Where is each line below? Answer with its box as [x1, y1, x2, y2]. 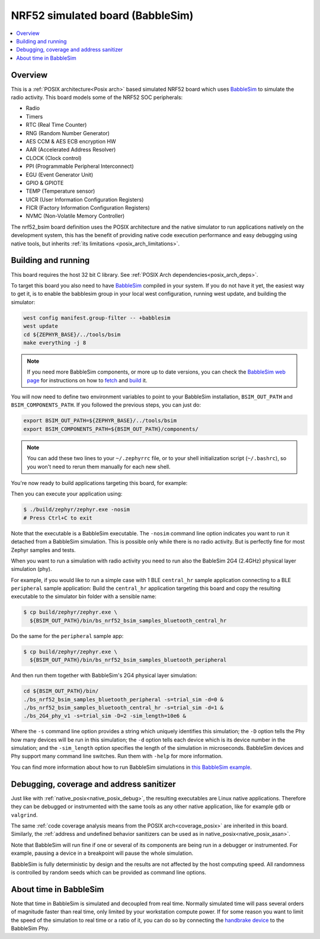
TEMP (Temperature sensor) [25, 187, 95, 195]
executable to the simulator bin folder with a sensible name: [11, 593, 156, 600]
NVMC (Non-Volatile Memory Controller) [25, 212, 125, 219]
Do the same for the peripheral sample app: [11, 632, 124, 640]
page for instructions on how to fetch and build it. [27, 376, 148, 384]
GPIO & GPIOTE [25, 179, 64, 186]
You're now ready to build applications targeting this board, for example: [11, 479, 188, 486]
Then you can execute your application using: [11, 490, 123, 497]
